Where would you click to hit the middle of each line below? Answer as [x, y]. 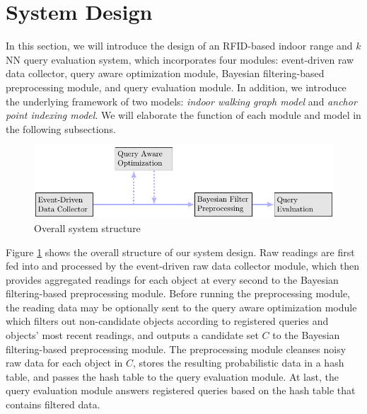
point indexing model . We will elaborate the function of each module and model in [183, 115]
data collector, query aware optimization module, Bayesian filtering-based [165, 73]
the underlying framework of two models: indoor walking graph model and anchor [181, 101]
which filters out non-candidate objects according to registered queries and [167, 321]
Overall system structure [87, 228]
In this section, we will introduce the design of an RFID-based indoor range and [179, 46]
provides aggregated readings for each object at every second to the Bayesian [172, 279]
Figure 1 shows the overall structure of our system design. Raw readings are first [180, 252]
